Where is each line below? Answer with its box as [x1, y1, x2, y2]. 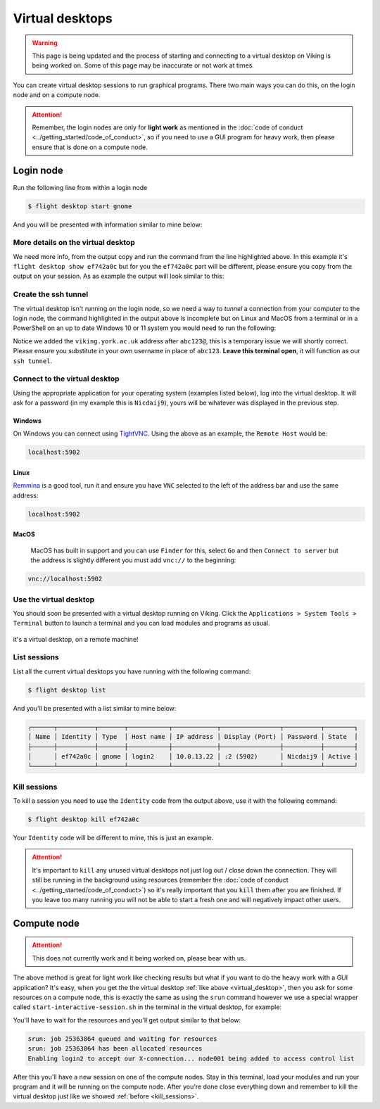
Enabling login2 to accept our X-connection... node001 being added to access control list [27, 1054, 355, 1063]
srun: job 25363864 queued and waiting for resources [27, 1034, 217, 1043]
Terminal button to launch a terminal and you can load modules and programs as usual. [13, 619, 270, 628]
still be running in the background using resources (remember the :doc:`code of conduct [32, 876, 289, 885]
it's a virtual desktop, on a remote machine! [13, 635, 139, 643]
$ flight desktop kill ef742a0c [27, 816, 140, 823]
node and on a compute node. [13, 91, 101, 99]
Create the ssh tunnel [13, 289, 89, 299]
